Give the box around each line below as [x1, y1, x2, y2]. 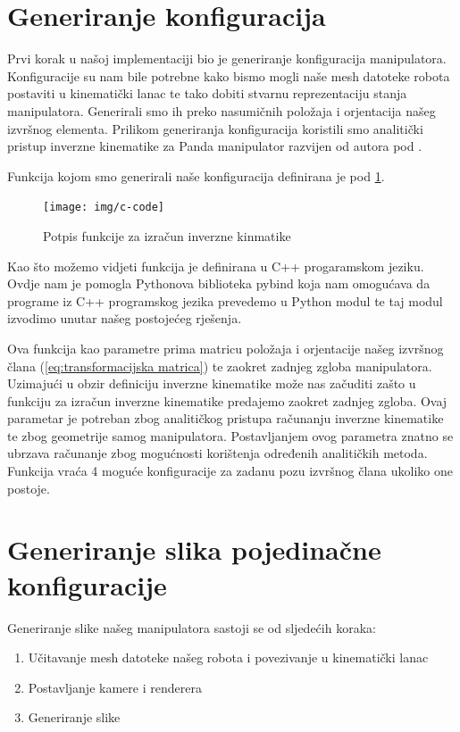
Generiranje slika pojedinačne [7, 531, 381, 568]
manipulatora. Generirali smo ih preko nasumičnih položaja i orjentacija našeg [7, 101, 436, 120]
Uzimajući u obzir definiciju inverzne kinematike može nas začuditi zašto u [7, 374, 416, 393]
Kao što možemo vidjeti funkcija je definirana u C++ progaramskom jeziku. [7, 256, 424, 275]
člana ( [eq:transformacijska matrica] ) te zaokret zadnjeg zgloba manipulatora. [7, 356, 432, 375]
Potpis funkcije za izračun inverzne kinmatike [43, 226, 291, 245]
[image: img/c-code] [43, 201, 165, 214]
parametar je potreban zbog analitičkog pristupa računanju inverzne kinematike [7, 409, 444, 428]
